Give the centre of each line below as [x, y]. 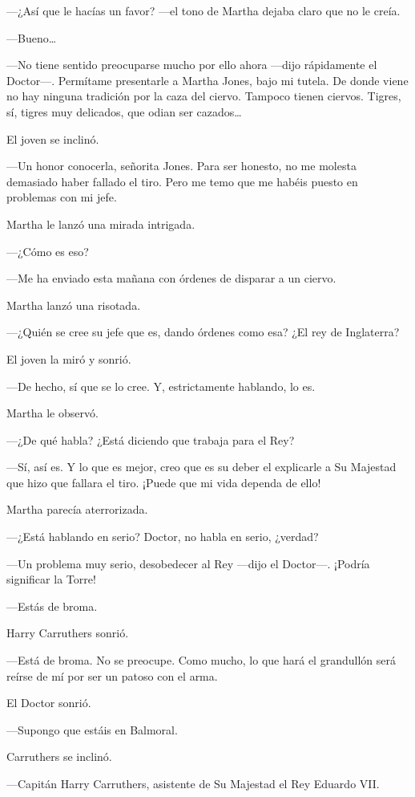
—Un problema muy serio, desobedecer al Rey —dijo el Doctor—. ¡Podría [188, 563]
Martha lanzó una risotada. [74, 305]
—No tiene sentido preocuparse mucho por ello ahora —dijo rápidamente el [192, 65]
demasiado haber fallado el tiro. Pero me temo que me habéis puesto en [182, 181]
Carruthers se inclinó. [59, 756]
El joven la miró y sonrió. [69, 358]
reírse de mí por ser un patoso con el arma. [112, 675]
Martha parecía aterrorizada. [77, 509]
